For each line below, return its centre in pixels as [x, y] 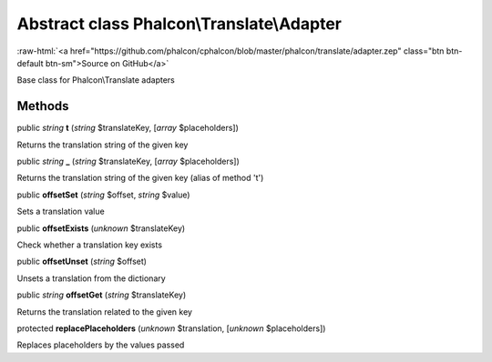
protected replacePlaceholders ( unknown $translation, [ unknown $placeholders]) [171, 328]
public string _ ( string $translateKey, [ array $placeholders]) [128, 161]
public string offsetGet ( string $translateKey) [102, 295]
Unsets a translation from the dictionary [91, 278]
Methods [43, 106]
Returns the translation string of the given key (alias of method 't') [140, 178]
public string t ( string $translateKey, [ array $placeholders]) [128, 128]
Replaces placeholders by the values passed [101, 345]
